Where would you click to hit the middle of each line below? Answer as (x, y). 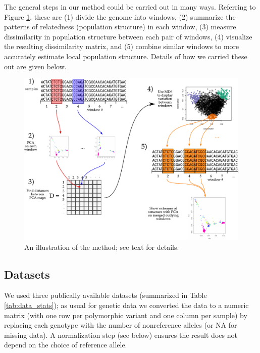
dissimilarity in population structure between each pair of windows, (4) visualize (128, 36)
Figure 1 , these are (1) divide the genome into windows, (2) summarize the (120, 16)
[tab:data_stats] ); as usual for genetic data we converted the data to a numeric (126, 305)
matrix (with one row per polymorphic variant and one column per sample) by (126, 315)
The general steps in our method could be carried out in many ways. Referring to (130, 7)
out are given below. (35, 66)
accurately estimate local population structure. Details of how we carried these (126, 56)
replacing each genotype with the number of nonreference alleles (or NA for (121, 325)
